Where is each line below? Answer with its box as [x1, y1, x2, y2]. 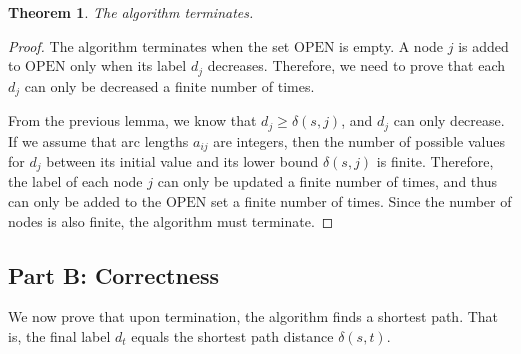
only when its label [70, 55, 187, 76]
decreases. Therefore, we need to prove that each [207, 55, 506, 76]
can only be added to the [8, 191, 162, 212]
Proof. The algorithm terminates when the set [8, 35, 290, 56]
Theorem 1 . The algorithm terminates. [8, 2, 254, 22]
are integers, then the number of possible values [213, 130, 505, 151]
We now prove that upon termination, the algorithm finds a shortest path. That [8, 306, 499, 327]
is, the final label [8, 326, 111, 347]
